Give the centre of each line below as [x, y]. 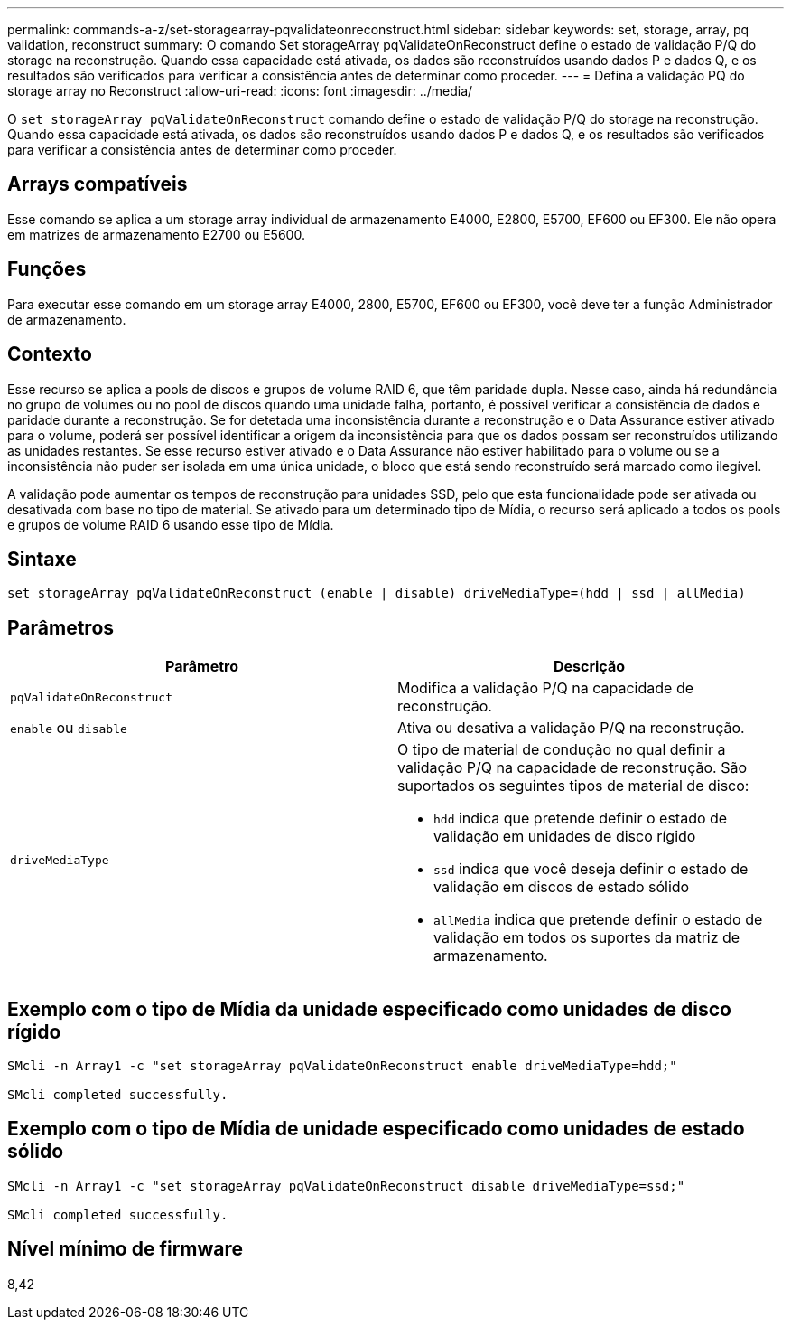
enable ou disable [69, 728]
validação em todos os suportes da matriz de [587, 938]
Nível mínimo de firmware [126, 1249]
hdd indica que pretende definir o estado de [581, 819]
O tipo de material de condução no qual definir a [562, 750]
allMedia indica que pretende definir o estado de [598, 920]
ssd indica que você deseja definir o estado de [591, 869]
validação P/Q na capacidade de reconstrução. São [572, 768]
